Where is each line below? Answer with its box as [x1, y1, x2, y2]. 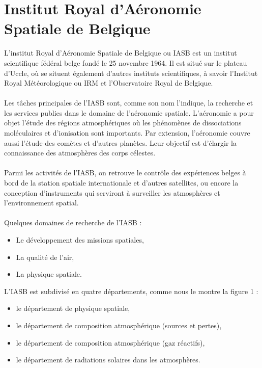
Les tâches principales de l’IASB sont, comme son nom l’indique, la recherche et [4, 97, 253, 108]
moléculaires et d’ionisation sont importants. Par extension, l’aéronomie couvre [4, 127, 250, 138]
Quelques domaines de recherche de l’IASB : [4, 217, 142, 228]
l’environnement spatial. [4, 197, 79, 208]
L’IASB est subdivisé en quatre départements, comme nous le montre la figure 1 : [4, 285, 258, 296]
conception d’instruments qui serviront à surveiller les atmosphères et [4, 187, 220, 198]
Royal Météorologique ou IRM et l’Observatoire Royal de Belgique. [4, 77, 213, 88]
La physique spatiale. [16, 269, 82, 279]
